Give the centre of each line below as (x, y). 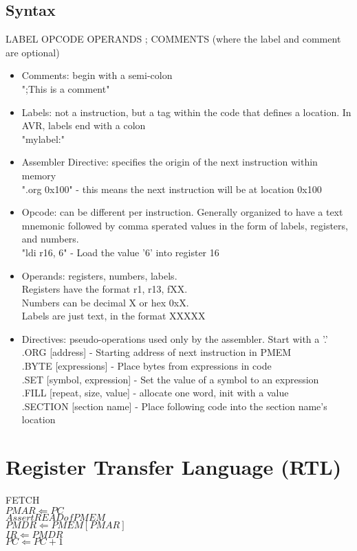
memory (39, 175)
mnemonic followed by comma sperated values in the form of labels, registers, (185, 225)
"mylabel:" (43, 138)
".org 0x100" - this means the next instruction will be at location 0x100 (172, 189)
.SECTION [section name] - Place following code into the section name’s (174, 406)
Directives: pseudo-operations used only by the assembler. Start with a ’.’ (175, 338)
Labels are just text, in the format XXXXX (113, 316)
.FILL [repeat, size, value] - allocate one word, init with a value (155, 393)
